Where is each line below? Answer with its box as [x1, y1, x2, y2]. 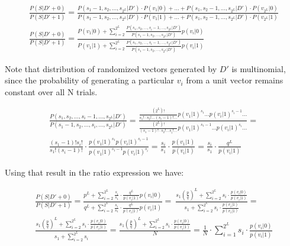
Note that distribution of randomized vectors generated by [5, 62, 217, 75]
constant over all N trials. [5, 85, 98, 98]
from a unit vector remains [186, 74, 283, 86]
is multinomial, [231, 62, 286, 75]
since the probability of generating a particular [5, 74, 175, 86]
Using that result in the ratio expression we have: [5, 166, 184, 178]
